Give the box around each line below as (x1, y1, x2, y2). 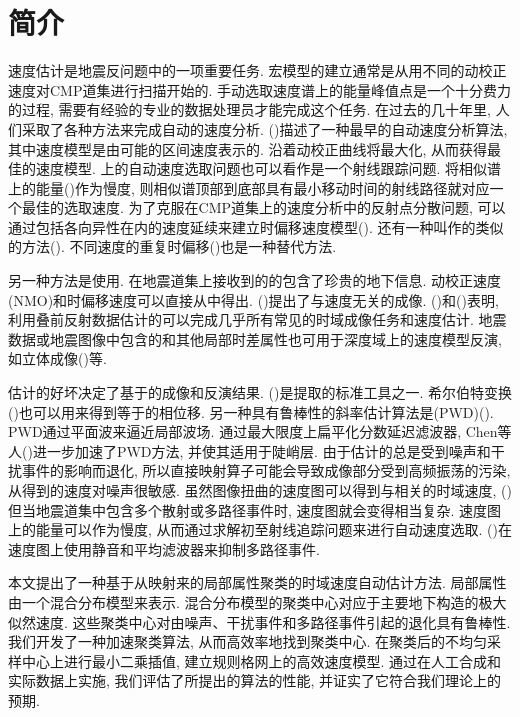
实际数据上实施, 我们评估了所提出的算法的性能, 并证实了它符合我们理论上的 (8, 670, 502, 691)
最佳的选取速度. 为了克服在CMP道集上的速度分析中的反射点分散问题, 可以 (21, 197, 506, 218)
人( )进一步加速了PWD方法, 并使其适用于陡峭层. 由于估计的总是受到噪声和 (8, 440, 491, 461)
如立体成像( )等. (8, 348, 107, 369)
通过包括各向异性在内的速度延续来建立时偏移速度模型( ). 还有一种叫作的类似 (8, 216, 504, 237)
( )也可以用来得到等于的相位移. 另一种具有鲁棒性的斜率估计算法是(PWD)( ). (8, 401, 494, 422)
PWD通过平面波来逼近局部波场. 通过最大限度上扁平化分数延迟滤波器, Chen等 (8, 421, 512, 442)
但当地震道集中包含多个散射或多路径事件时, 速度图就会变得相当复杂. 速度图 (8, 499, 502, 520)
